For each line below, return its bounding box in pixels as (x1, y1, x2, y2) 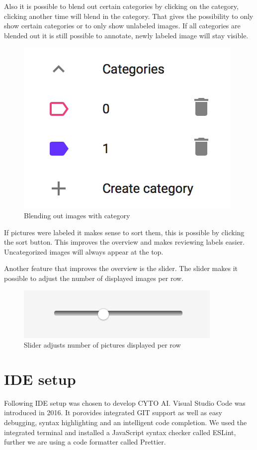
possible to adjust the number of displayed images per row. (4, 272, 184, 283)
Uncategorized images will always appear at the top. (4, 246, 164, 257)
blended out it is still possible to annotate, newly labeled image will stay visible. (4, 30, 249, 40)
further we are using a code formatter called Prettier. (4, 437, 166, 447)
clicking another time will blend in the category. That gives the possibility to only (4, 10, 254, 21)
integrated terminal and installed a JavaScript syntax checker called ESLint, (4, 427, 236, 437)
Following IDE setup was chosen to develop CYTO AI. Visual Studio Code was (4, 397, 246, 408)
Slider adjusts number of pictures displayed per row (24, 340, 181, 350)
